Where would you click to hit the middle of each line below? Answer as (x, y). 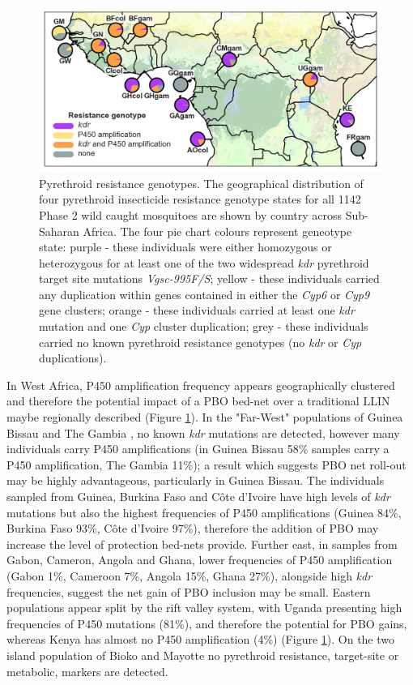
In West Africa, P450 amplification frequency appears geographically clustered (201, 385)
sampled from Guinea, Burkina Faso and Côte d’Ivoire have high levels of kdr (198, 496)
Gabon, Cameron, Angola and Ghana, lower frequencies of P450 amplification (200, 560)
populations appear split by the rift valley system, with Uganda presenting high (204, 608)
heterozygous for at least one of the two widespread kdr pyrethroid (204, 262)
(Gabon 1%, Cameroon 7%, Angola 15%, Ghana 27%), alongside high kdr (189, 575)
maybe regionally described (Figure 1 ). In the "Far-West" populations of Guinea (205, 417)
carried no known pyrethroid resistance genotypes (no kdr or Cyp (200, 342)
